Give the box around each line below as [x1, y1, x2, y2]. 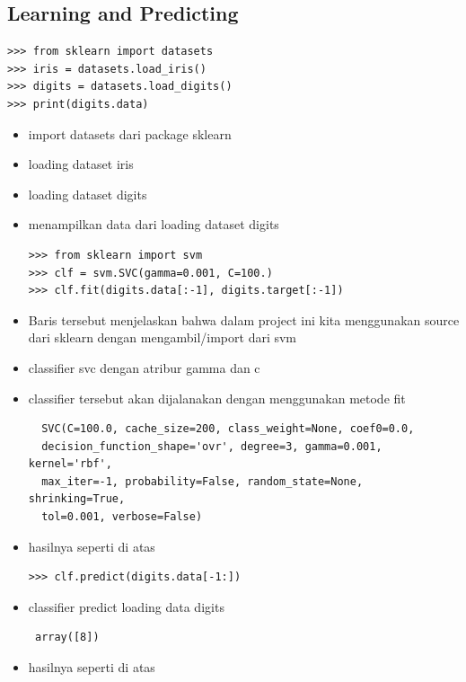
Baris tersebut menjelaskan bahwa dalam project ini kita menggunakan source [28, 310, 460, 329]
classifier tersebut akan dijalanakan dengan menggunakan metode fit [28, 388, 406, 407]
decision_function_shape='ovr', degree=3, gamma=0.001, [41, 439, 382, 453]
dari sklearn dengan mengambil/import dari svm [28, 328, 297, 347]
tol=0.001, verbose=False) [41, 510, 203, 524]
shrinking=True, [28, 492, 126, 506]
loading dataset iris [28, 155, 134, 173]
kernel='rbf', [28, 457, 112, 471]
